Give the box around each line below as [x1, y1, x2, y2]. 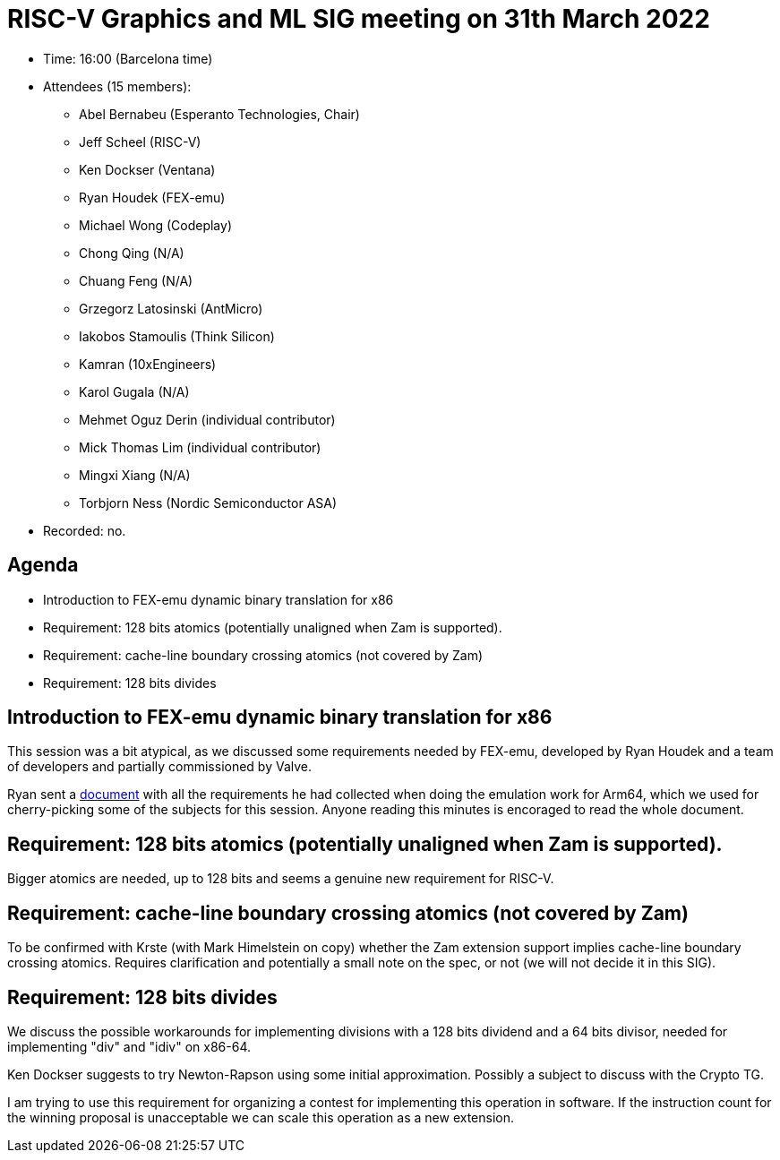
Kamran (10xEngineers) [79, 356, 217, 372]
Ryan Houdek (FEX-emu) [79, 189, 226, 205]
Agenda [7, 554, 79, 577]
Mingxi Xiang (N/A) [79, 467, 191, 483]
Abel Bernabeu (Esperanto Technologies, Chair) [79, 106, 360, 122]
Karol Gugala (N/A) [79, 383, 190, 400]
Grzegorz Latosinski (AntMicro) [79, 300, 263, 316]
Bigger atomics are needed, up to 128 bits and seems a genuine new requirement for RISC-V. [7, 871, 554, 887]
